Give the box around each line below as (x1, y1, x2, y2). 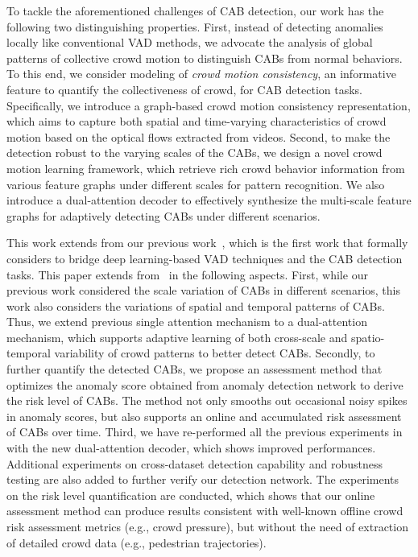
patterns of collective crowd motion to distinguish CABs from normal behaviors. (6, 49, 403, 66)
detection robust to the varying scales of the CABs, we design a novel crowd (6, 144, 383, 161)
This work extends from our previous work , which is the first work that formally (6, 234, 408, 251)
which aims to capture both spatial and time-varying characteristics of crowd (6, 113, 387, 130)
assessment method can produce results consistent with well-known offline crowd (6, 502, 404, 519)
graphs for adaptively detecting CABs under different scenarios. (6, 207, 321, 224)
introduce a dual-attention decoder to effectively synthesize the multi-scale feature (6, 192, 412, 208)
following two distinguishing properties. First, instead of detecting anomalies (6, 18, 383, 35)
